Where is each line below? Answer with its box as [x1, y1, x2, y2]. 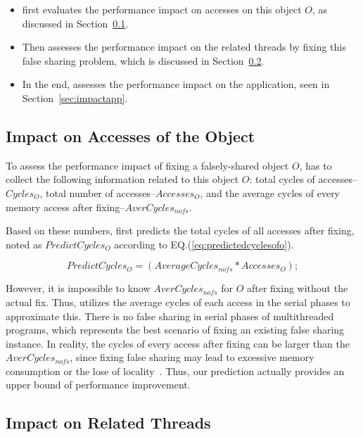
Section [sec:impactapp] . [22, 90, 128, 105]
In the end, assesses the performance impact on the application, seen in [22, 77, 330, 91]
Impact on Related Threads [6, 412, 211, 433]
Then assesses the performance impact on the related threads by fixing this [22, 39, 346, 54]
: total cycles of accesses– [249, 172, 357, 186]
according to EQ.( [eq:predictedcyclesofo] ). [114, 236, 294, 251]
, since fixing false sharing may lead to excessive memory [70, 350, 314, 365]
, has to [299, 158, 332, 172]
